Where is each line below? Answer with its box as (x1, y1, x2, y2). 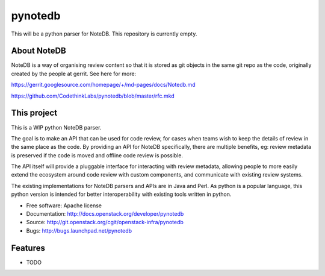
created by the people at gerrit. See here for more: (11, 70, 137, 77)
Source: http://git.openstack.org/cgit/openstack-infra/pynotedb (26, 219, 184, 226)
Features (11, 243, 45, 253)
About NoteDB (11, 46, 66, 56)
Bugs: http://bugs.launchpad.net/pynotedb (26, 227, 132, 234)
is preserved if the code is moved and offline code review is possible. (11, 151, 184, 159)
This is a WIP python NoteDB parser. (11, 124, 102, 131)
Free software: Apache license (26, 202, 102, 209)
